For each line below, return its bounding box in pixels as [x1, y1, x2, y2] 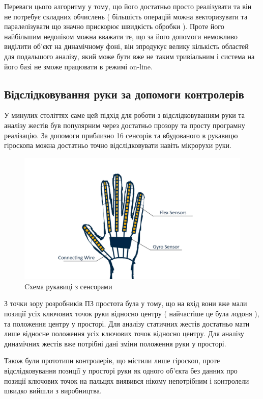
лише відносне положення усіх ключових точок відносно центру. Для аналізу [4, 328, 244, 339]
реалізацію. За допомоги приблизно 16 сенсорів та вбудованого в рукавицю [4, 130, 238, 140]
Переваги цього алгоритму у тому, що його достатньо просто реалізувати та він [4, 1, 252, 11]
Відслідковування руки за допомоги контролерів [4, 86, 244, 102]
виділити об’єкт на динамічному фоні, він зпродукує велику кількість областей [4, 41, 249, 52]
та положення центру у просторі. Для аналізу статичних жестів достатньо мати [4, 318, 250, 329]
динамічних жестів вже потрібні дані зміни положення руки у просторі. [4, 338, 226, 348]
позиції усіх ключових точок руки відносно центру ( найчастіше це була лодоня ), [4, 308, 259, 319]
